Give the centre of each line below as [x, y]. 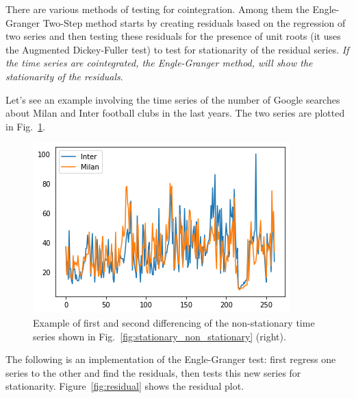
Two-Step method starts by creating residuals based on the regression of [194, 22]
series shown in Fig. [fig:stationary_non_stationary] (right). [160, 336]
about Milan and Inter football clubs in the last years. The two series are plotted [175, 113]
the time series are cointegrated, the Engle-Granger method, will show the [159, 63]
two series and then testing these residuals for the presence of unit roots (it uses [173, 36]
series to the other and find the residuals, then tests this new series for [153, 372]
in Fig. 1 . [26, 126]
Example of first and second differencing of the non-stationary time [174, 322]
